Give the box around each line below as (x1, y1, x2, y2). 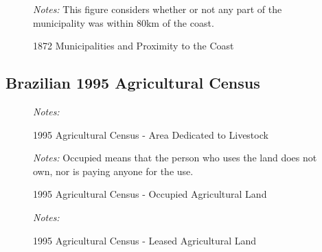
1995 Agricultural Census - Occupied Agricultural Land (33, 187, 267, 201)
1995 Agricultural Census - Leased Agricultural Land (33, 233, 257, 247)
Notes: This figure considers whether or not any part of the (33, 2, 282, 16)
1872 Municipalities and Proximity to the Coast (33, 38, 234, 53)
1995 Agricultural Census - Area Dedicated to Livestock (33, 127, 268, 141)
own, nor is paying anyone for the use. (33, 163, 194, 178)
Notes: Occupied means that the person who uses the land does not (33, 150, 317, 165)
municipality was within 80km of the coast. (33, 15, 214, 30)
